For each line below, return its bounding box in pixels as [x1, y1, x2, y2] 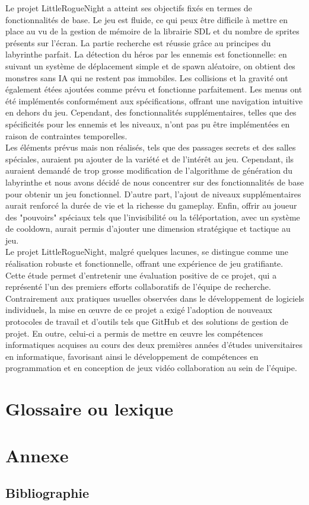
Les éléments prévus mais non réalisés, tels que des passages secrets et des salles [5, 141, 296, 154]
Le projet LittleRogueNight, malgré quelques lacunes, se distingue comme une [5, 245, 288, 258]
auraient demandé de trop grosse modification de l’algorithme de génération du [5, 164, 293, 177]
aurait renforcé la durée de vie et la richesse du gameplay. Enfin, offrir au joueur [5, 199, 297, 212]
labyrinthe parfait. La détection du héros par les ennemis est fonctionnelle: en [5, 48, 287, 60]
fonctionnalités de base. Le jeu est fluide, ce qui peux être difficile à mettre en [5, 13, 288, 25]
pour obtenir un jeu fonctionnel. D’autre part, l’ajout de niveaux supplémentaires [5, 187, 301, 200]
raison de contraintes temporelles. [5, 129, 128, 142]
